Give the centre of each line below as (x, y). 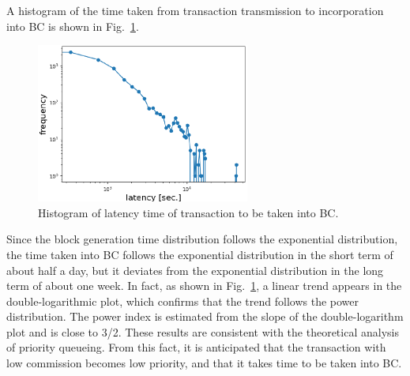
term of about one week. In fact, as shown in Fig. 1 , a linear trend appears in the (204, 286)
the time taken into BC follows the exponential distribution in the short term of (200, 254)
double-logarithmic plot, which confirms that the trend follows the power (182, 301)
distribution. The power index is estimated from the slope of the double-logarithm (205, 316)
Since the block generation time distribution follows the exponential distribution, (202, 239)
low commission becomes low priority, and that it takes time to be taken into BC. (204, 363)
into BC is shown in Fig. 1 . (73, 26)
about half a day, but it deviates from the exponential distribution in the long (195, 270)
